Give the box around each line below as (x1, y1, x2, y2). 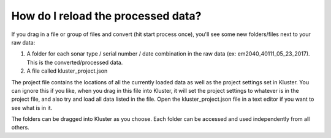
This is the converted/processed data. (26, 59, 123, 66)
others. (11, 124, 30, 131)
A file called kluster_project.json (26, 67, 108, 74)
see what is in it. (11, 104, 53, 111)
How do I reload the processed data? (11, 9, 202, 23)
